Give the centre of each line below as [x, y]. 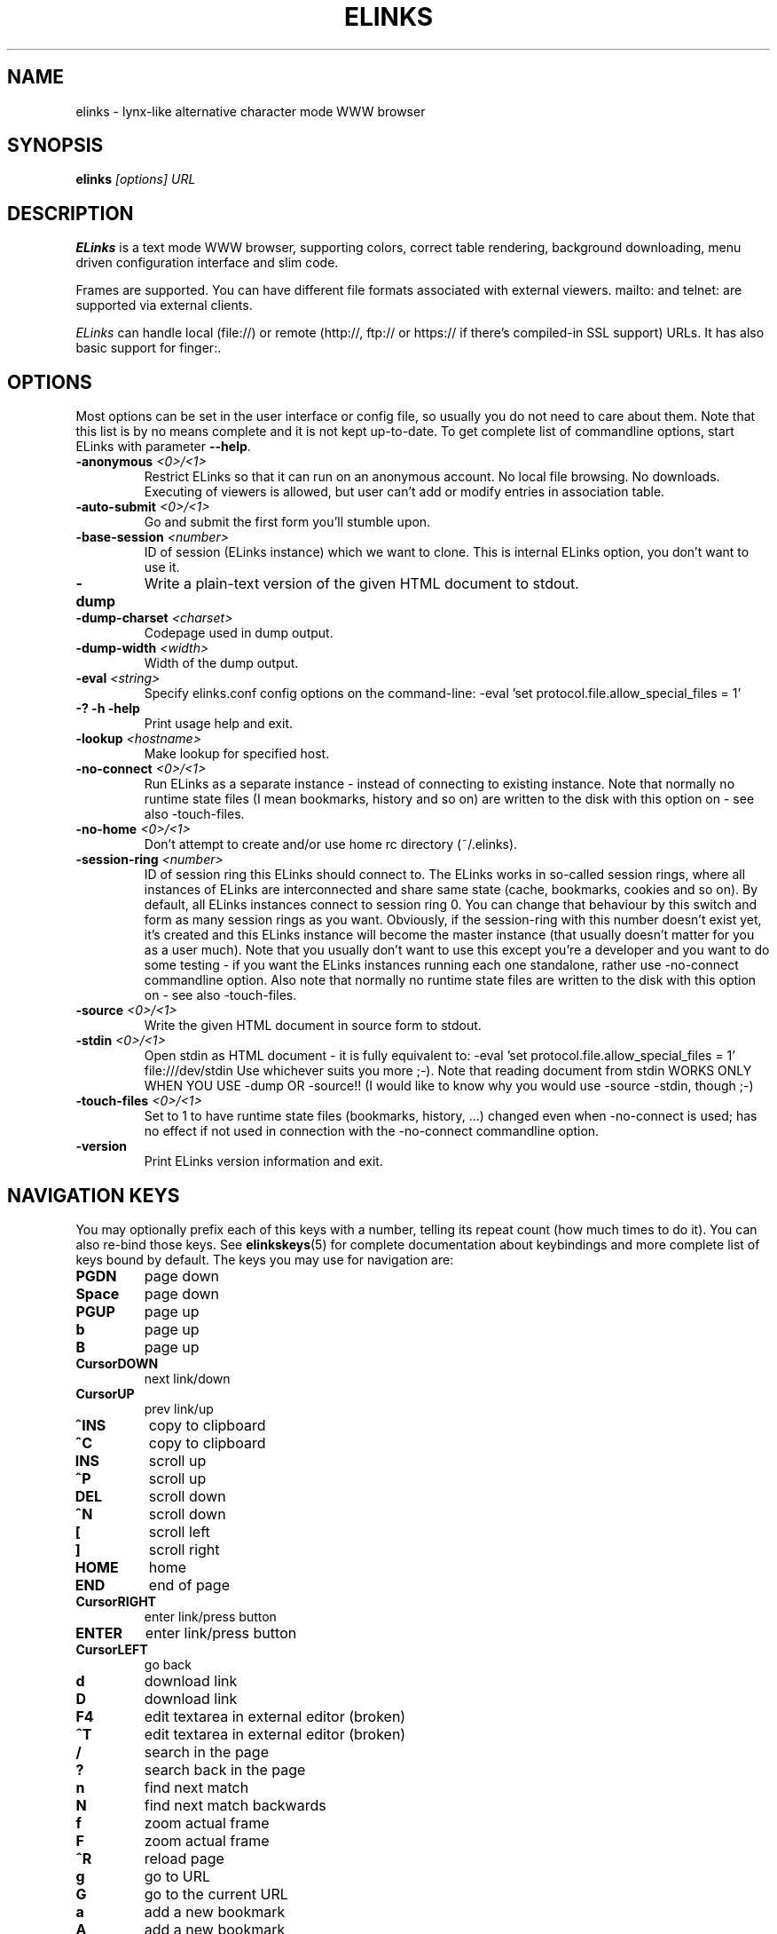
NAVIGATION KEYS [94, 1195]
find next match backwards [235, 1805]
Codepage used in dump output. [239, 633]
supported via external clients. [164, 305]
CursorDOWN [117, 1363]
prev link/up [179, 1408]
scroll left [179, 1531]
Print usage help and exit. [219, 724]
